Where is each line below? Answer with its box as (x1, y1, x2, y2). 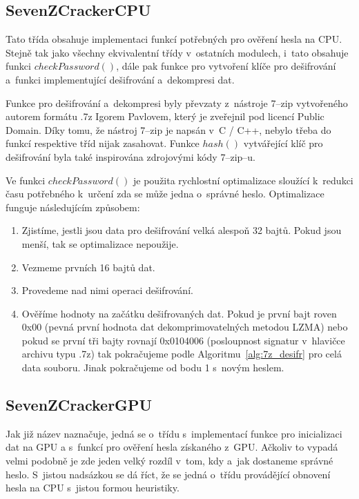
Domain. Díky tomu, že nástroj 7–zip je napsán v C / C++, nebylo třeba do (6, 122, 331, 137)
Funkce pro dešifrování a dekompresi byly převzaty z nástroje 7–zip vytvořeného (6, 95, 348, 110)
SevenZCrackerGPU (6, 394, 153, 415)
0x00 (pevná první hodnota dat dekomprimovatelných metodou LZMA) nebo (21, 320, 348, 334)
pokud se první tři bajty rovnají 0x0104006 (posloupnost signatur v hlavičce (21, 333, 345, 347)
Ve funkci (6, 173, 46, 187)
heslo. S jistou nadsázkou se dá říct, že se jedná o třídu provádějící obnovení (6, 467, 331, 481)
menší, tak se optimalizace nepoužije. (21, 236, 179, 251)
